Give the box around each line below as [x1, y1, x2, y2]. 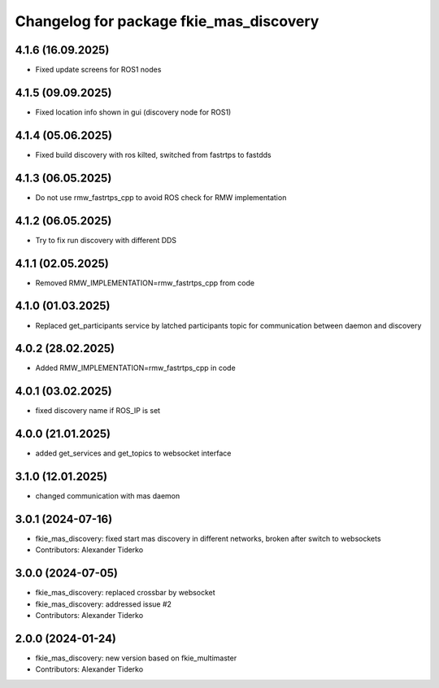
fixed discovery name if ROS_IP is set [35, 406, 161, 416]
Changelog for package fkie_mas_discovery [15, 12, 319, 30]
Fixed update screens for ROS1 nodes [35, 65, 162, 75]
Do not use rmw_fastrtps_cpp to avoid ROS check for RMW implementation [35, 192, 287, 202]
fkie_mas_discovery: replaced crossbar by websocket [35, 588, 215, 598]
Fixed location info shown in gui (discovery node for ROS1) [35, 107, 232, 117]
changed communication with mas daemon [35, 491, 180, 501]
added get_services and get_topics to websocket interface [35, 448, 232, 459]
